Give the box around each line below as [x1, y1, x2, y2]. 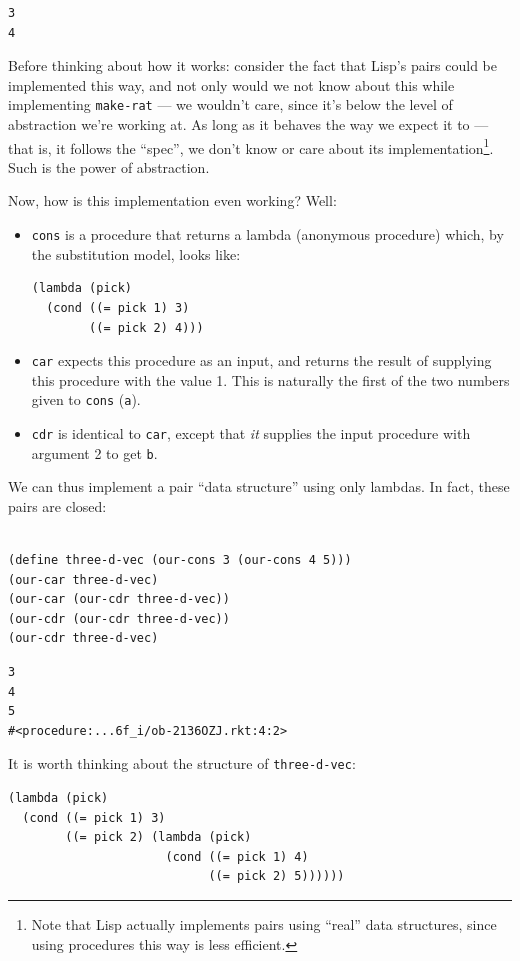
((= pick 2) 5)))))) [208, 869, 345, 884]
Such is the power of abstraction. [8, 156, 210, 177]
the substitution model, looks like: [31, 243, 241, 264]
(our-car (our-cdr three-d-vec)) [8, 592, 230, 607]
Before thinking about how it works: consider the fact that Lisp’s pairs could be [8, 55, 498, 76]
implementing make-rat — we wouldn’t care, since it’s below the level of [8, 94, 453, 115]
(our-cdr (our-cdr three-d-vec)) [8, 611, 230, 626]
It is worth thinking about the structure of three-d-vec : [8, 753, 356, 774]
